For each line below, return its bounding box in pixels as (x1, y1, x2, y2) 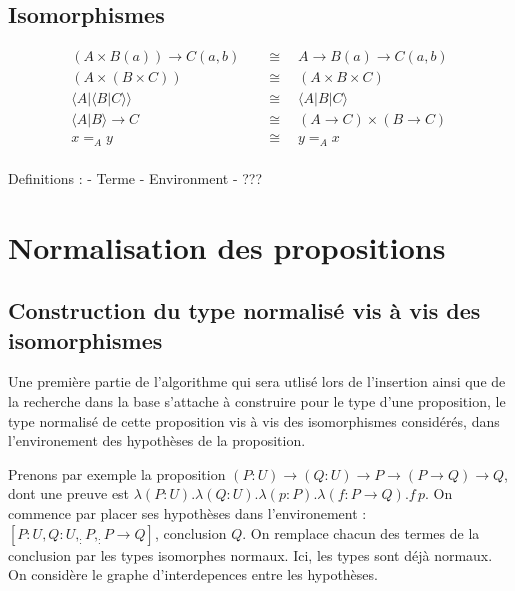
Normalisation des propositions (8, 226, 446, 267)
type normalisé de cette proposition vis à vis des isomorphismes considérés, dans (8, 410, 500, 431)
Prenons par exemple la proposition (8, 463, 226, 484)
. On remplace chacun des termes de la (242, 522, 480, 543)
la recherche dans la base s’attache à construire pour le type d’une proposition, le (8, 391, 506, 411)
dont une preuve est (8, 483, 130, 504)
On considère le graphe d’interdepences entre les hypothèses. (8, 564, 378, 585)
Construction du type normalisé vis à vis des (8, 295, 481, 326)
